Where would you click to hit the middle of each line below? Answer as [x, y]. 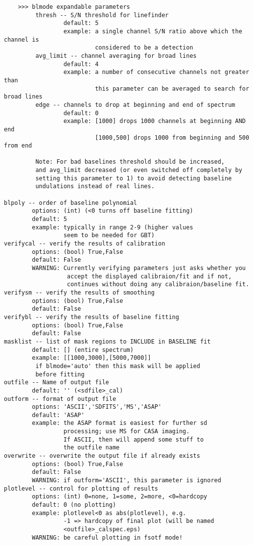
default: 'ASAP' [58, 415]
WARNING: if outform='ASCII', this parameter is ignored [126, 481]
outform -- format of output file [60, 399]
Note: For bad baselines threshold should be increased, [130, 162]
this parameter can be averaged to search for [172, 88]
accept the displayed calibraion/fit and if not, [149, 276]
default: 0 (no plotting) [74, 505]
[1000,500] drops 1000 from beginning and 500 [172, 137]
